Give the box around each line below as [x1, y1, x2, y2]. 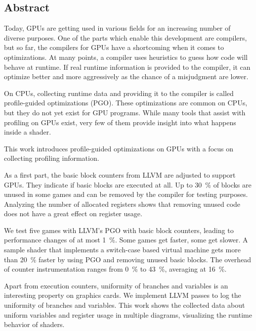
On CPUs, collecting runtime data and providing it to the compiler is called [4, 88, 234, 98]
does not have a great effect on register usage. [4, 208, 142, 219]
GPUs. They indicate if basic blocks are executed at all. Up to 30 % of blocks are [4, 179, 252, 189]
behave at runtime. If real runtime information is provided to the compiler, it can [4, 61, 251, 72]
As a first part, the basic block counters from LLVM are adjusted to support [4, 169, 236, 180]
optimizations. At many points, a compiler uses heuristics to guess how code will [4, 51, 248, 62]
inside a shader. [4, 127, 51, 137]
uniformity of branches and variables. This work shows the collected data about [4, 300, 245, 310]
